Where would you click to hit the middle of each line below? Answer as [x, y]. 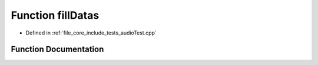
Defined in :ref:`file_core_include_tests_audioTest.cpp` [91, 33]
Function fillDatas [55, 15]
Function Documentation [57, 49]
